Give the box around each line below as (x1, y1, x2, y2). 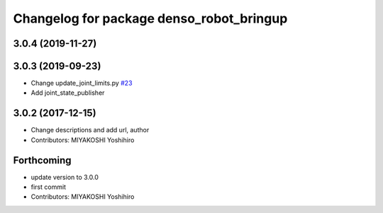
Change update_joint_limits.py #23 (30, 79, 133, 88)
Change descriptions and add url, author (30, 126, 150, 134)
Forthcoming (13, 154, 72, 166)
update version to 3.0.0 (30, 173, 99, 181)
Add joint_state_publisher (30, 88, 105, 97)
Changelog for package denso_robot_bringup (13, 11, 288, 26)
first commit (30, 183, 67, 191)
